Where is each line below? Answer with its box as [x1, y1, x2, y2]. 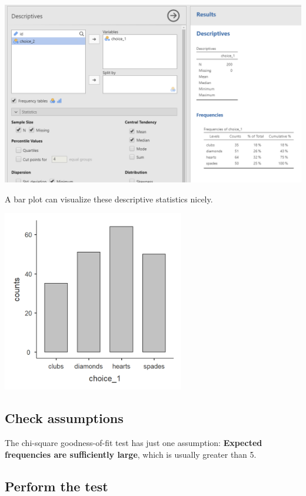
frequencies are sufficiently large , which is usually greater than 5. [5, 448, 257, 460]
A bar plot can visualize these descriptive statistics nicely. [5, 192, 213, 205]
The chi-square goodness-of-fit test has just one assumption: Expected [5, 437, 262, 449]
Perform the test [5, 477, 108, 495]
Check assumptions [5, 409, 124, 427]
